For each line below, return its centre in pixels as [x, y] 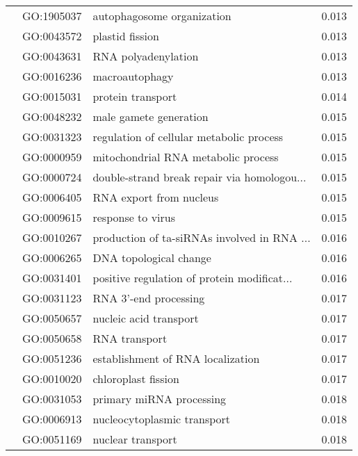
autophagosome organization [162, 16]
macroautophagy [133, 76]
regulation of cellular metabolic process [188, 137]
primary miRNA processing [160, 399]
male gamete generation [150, 116]
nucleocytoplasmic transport [162, 419]
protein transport [135, 96]
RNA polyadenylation [146, 56]
